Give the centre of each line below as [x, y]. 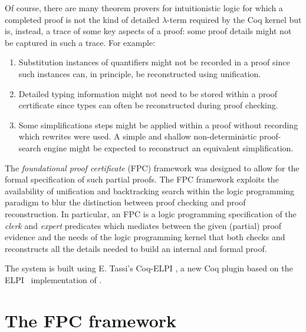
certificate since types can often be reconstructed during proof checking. [148, 105]
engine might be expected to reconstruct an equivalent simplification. [169, 147]
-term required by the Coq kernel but [234, 19]
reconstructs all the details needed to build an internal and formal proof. [136, 248]
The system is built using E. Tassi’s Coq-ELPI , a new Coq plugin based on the [149, 268]
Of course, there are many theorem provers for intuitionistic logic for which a [144, 8]
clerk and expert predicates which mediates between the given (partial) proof [143, 225]
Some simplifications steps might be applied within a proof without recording [158, 124]
